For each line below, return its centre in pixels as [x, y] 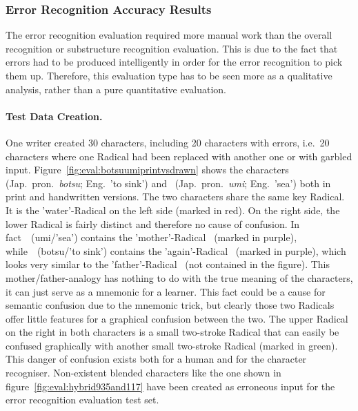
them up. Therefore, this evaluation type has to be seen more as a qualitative [169, 75]
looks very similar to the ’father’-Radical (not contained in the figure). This [168, 264]
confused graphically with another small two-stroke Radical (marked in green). [172, 345]
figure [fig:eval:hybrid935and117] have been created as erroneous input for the [170, 386]
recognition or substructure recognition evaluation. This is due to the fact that [172, 48]
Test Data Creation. [54, 116]
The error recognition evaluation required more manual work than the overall [169, 35]
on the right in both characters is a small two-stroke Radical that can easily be [172, 332]
